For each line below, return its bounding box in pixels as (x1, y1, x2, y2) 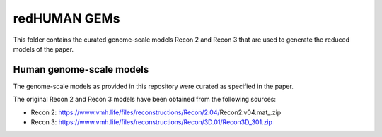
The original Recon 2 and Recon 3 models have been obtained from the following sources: (13, 95, 276, 104)
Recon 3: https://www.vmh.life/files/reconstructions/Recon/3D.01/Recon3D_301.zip (30, 118, 272, 126)
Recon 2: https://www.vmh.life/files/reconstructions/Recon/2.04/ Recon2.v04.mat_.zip (30, 108, 282, 117)
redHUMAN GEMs (13, 11, 120, 26)
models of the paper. (13, 44, 74, 53)
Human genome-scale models (13, 64, 149, 76)
